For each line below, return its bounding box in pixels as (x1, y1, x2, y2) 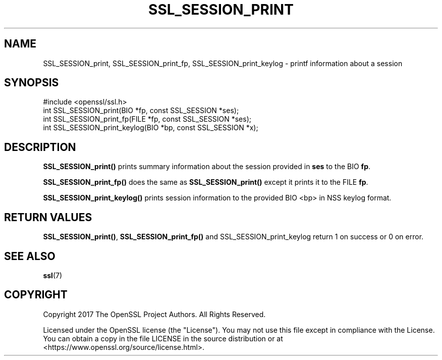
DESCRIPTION (4, 140, 76, 153)
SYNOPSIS (4, 76, 59, 89)
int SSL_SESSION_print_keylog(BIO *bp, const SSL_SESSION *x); (43, 123, 258, 132)
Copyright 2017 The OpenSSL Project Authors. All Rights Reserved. (43, 310, 266, 319)
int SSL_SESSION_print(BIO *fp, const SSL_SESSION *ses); (43, 106, 239, 115)
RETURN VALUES (4, 211, 92, 224)
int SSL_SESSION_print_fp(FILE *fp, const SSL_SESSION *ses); (43, 115, 252, 124)
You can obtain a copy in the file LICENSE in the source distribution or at (43, 334, 283, 343)
